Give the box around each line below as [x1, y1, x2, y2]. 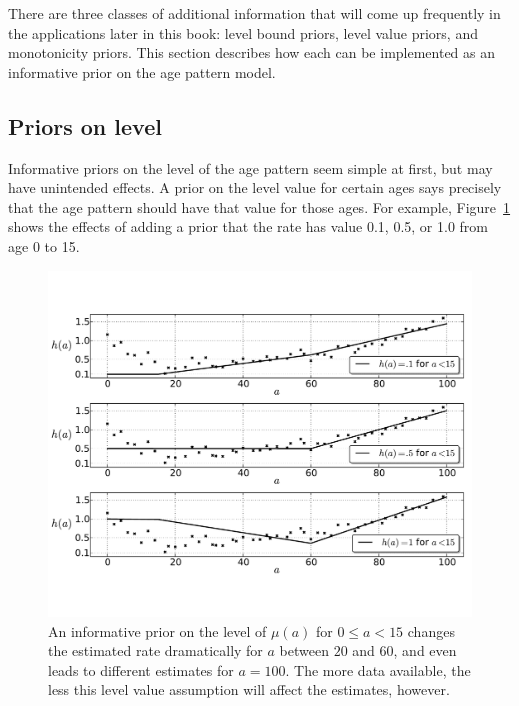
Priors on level [8, 110, 162, 141]
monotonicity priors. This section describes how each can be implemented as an [8, 42, 496, 63]
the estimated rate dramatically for [48, 640, 263, 661]
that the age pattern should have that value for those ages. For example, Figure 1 [8, 196, 511, 217]
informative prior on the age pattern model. [8, 61, 276, 82]
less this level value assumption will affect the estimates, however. [48, 679, 450, 700]
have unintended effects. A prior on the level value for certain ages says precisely [8, 177, 502, 198]
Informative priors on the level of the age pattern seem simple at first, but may [8, 157, 493, 178]
